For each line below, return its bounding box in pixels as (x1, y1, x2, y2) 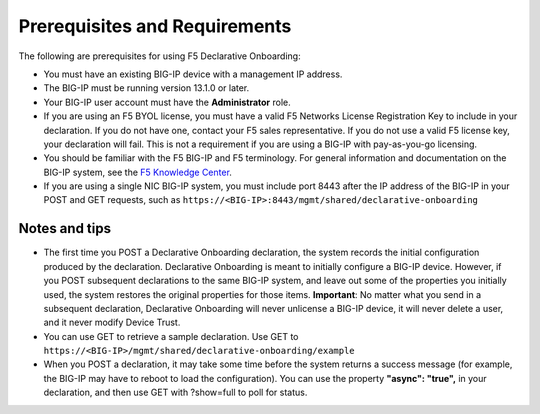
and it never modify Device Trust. (43, 316, 181, 329)
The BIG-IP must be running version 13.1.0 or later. (43, 82, 250, 94)
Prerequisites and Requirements (18, 15, 292, 37)
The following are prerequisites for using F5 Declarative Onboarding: (18, 50, 301, 62)
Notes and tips (18, 220, 112, 237)
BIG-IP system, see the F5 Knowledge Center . (43, 166, 232, 178)
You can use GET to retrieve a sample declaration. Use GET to (43, 330, 299, 342)
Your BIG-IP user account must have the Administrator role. (43, 96, 292, 108)
